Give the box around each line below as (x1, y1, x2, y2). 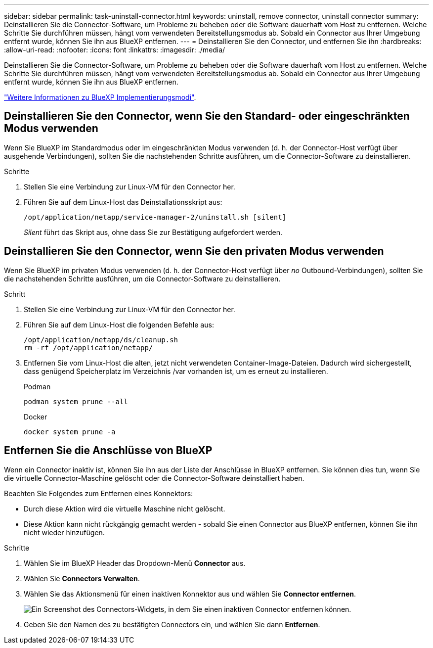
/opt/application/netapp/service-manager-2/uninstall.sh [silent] (24, 213, 287, 221)
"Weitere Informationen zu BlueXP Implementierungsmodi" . (4, 93, 196, 101)
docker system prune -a (24, 427, 116, 436)
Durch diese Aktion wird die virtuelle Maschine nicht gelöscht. (24, 504, 225, 513)
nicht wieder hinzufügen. (24, 528, 105, 537)
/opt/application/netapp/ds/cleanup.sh (24, 335, 178, 344)
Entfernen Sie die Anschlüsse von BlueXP (4, 444, 213, 457)
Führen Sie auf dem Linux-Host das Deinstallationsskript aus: (24, 197, 222, 206)
